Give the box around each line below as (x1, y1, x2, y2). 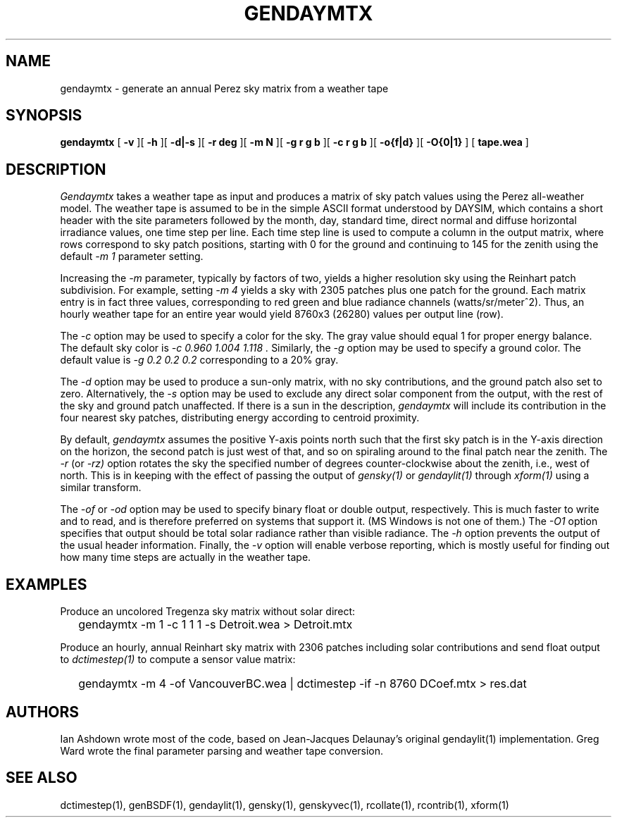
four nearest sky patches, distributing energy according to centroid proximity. (60, 411, 420, 424)
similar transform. (60, 481, 142, 494)
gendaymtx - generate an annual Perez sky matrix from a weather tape (60, 82, 389, 94)
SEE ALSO (6, 769, 77, 787)
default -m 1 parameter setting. (60, 250, 204, 263)
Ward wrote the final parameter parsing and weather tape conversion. (60, 744, 384, 757)
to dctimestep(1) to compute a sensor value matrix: (60, 653, 296, 666)
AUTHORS (6, 703, 80, 721)
